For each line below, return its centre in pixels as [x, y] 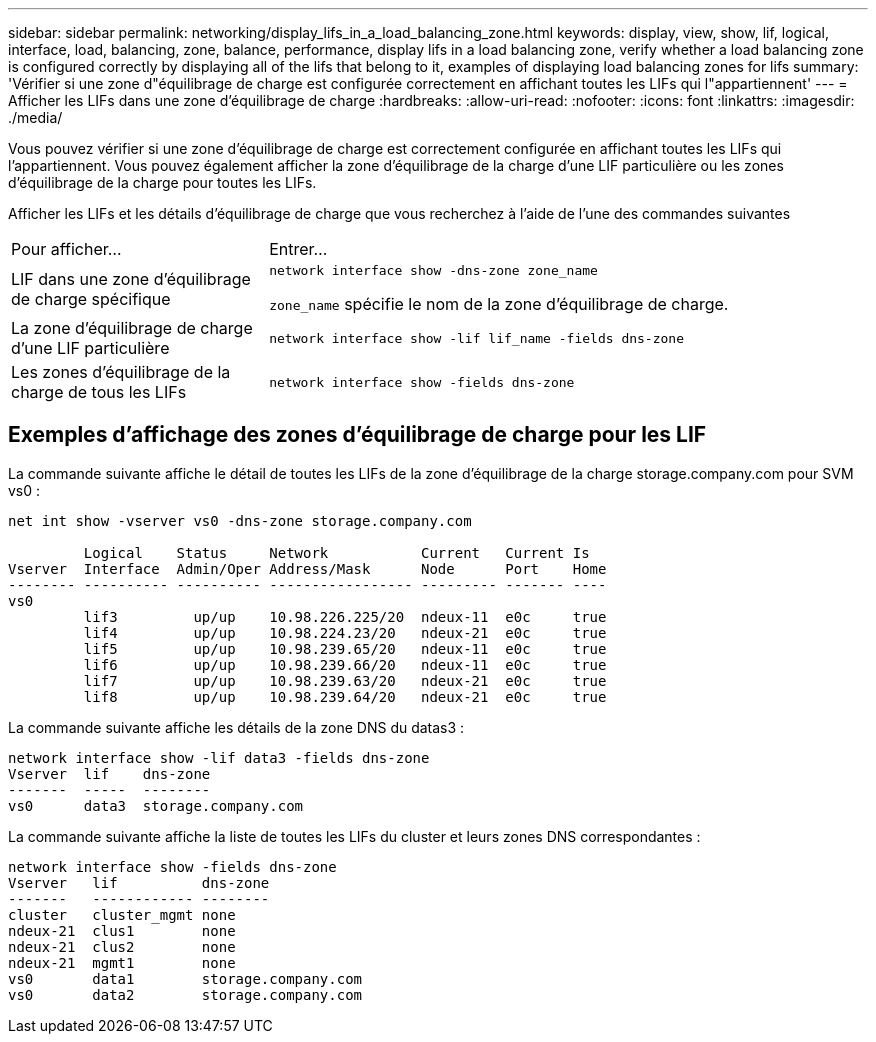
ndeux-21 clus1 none [122, 930]
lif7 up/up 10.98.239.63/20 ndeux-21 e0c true [345, 680]
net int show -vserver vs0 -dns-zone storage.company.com [240, 520]
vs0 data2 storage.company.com [185, 994]
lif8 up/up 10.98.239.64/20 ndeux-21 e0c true [345, 696]
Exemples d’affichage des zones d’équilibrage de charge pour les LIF [357, 435]
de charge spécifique [91, 298]
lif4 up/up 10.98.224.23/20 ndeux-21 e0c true [345, 632]
